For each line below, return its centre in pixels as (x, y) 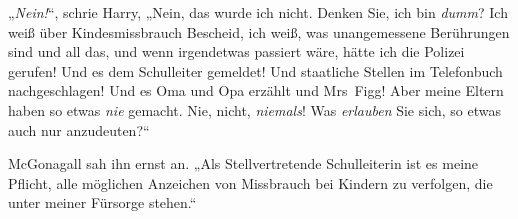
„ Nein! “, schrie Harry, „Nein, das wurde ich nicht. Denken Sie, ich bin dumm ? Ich (258, 12)
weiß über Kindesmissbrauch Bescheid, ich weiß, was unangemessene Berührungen (259, 31)
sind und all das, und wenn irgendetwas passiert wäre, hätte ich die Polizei (236, 51)
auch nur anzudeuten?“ (79, 129)
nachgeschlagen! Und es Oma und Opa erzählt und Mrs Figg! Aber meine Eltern (256, 90)
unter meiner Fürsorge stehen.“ (102, 202)
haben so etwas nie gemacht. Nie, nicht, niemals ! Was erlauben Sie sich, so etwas (254, 109)
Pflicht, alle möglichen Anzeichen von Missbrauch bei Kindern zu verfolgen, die (250, 182)
